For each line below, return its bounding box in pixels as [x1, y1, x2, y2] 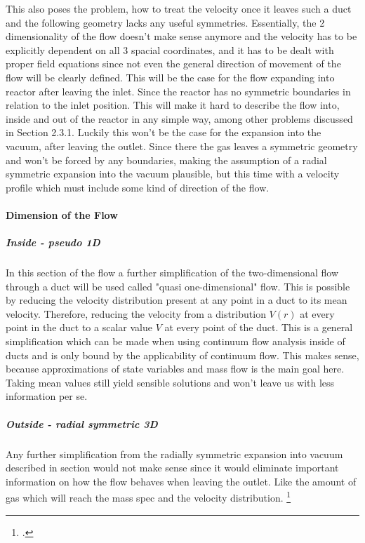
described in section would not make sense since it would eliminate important [6, 460, 339, 475]
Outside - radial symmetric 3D [6, 416, 158, 431]
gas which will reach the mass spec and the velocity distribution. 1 [6, 488, 291, 504]
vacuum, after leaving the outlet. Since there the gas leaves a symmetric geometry [6, 138, 358, 153]
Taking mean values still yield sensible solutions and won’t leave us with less [6, 375, 335, 389]
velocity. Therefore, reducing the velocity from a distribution [6, 306, 266, 321]
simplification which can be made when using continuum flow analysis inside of [6, 334, 345, 349]
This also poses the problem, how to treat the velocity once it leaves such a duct [6, 1, 352, 15]
